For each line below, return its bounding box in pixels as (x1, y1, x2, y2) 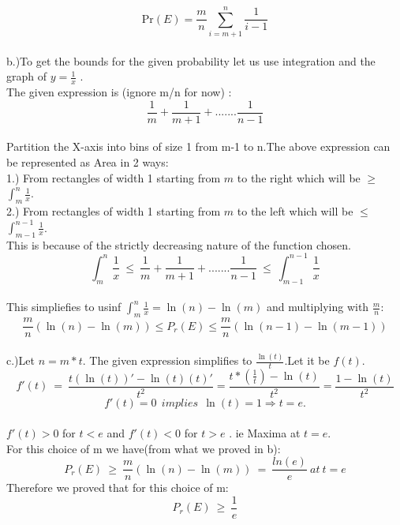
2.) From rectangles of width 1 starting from (6, 202, 221, 219)
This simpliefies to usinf (6, 298, 121, 315)
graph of (6, 68, 47, 84)
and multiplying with (266, 298, 369, 315)
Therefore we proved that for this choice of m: (6, 479, 229, 496)
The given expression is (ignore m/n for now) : (6, 84, 232, 100)
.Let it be (284, 352, 330, 369)
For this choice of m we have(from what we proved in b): (6, 440, 281, 456)
